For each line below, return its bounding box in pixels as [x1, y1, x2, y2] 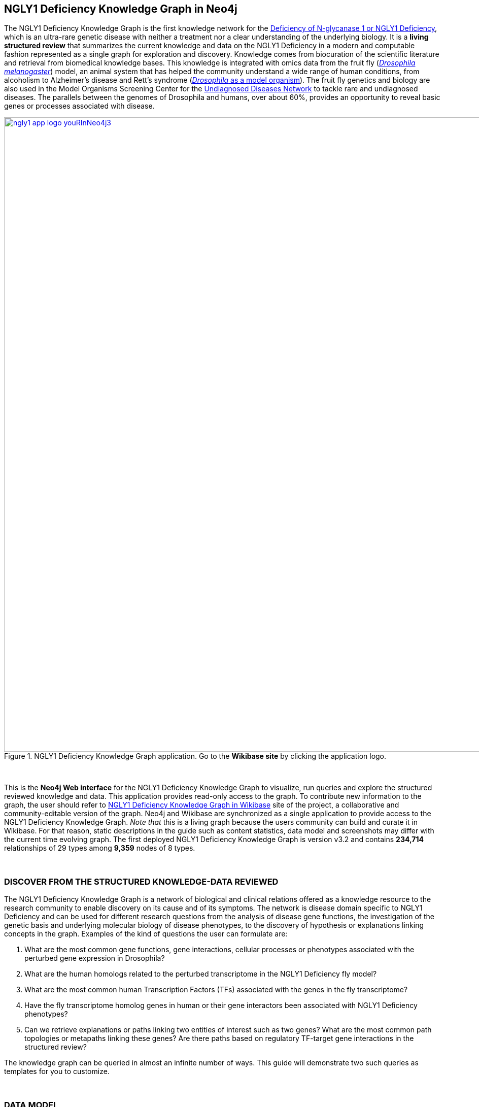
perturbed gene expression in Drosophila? [24, 954, 165, 963]
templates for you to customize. [4, 1067, 110, 1076]
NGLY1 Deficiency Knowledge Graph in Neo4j [4, 3, 237, 15]
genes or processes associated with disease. [4, 102, 155, 111]
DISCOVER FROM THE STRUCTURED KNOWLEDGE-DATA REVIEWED [4, 876, 279, 887]
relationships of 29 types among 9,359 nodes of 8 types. [4, 844, 195, 853]
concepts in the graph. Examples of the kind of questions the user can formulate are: [4, 929, 288, 938]
